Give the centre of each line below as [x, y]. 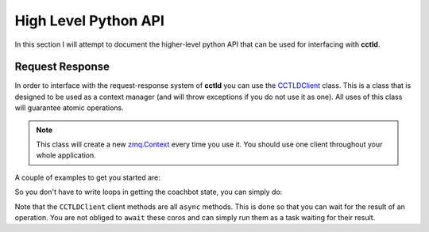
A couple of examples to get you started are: [87, 177]
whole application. [66, 155]
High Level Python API [89, 21]
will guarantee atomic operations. [70, 108]
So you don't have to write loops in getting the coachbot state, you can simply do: [149, 192]
